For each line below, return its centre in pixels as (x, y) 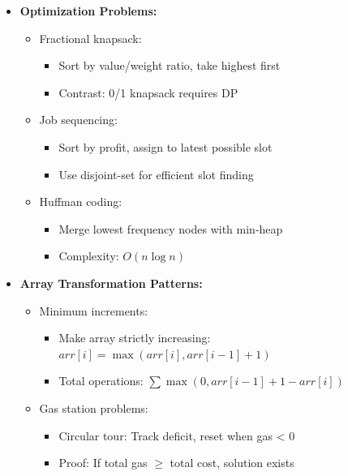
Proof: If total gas (103, 463)
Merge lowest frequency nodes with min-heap (171, 228)
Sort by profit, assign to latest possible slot (165, 146)
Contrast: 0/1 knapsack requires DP (148, 92)
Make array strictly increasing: (135, 338)
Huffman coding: (81, 202)
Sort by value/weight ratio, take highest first (170, 65)
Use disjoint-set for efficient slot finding (156, 174)
